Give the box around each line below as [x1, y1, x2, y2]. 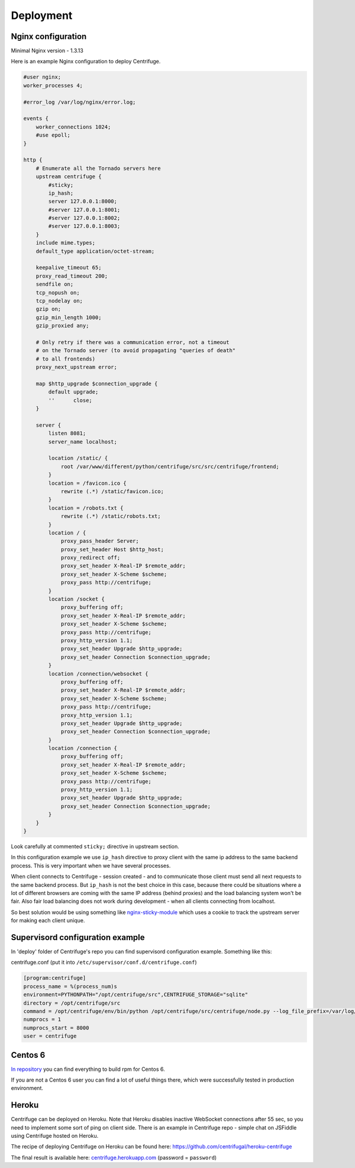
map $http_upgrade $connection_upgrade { [35, 380, 158, 387]
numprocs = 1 [23, 1016, 62, 1023]
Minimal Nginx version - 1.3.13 [11, 47, 84, 54]
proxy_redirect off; [60, 554, 121, 561]
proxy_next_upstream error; [35, 364, 118, 371]
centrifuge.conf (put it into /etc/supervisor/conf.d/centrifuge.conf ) [11, 959, 198, 966]
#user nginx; [23, 74, 62, 81]
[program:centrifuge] [23, 974, 86, 982]
